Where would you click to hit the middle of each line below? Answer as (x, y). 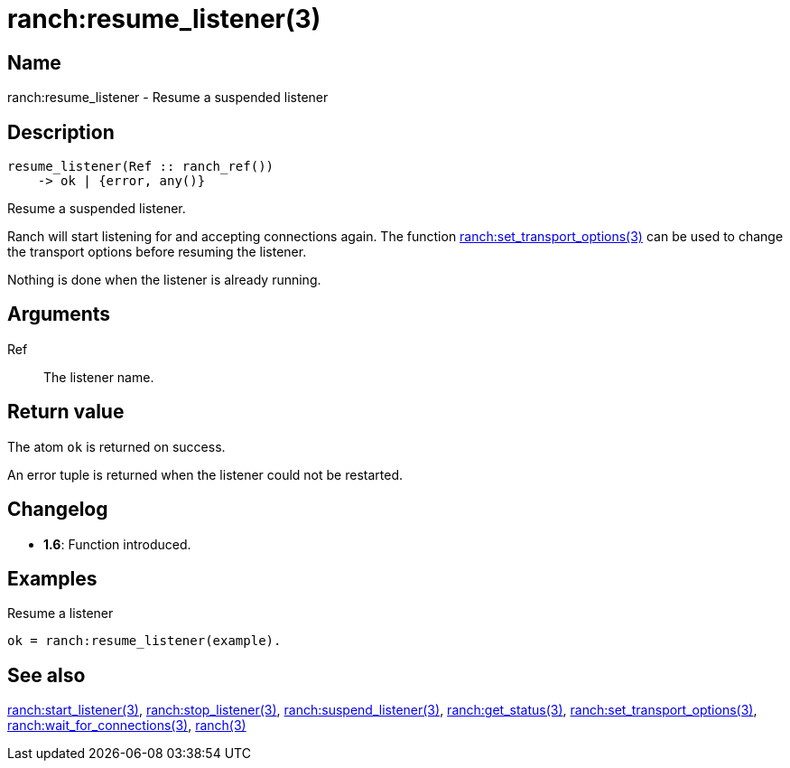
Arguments (59, 314)
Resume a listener (60, 613)
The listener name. (99, 377)
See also (46, 675)
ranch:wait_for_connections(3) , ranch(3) (127, 726)
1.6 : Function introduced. (117, 544)
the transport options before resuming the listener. (157, 252)
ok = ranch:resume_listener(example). (144, 641)
